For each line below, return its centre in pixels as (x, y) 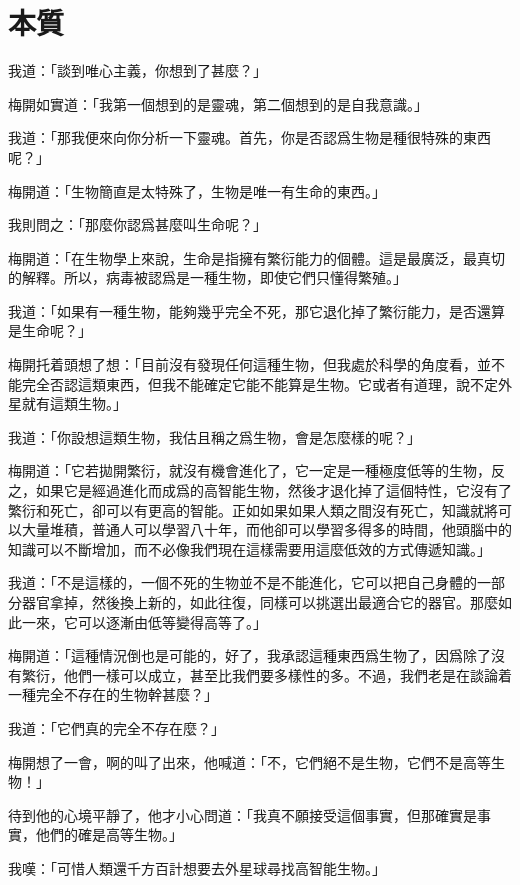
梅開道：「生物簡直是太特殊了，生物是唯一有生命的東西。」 (197, 190)
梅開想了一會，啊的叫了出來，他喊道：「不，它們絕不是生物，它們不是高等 (249, 761)
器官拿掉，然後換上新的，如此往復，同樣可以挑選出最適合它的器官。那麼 (259, 602)
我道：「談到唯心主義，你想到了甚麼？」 (137, 70)
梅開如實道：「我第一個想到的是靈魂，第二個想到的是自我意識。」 (218, 103)
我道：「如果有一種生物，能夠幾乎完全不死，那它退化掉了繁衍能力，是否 (242, 310)
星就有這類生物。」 (67, 403)
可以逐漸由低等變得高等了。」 (172, 621)
